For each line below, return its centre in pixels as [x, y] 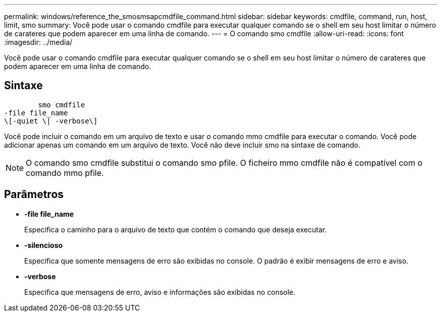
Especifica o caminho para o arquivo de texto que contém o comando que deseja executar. [176, 229]
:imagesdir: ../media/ [38, 42]
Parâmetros [34, 195]
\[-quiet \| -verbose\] [51, 121]
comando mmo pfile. [65, 173]
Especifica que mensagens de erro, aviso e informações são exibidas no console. [160, 292]
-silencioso [44, 245]
